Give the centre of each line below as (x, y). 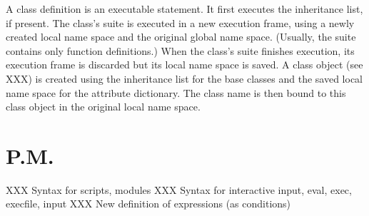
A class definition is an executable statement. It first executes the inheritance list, (184, 9)
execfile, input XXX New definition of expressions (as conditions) (148, 204)
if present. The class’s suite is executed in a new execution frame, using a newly (180, 22)
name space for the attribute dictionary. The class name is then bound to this (176, 92)
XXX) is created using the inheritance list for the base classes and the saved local (184, 78)
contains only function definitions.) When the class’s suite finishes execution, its (180, 50)
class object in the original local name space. (103, 107)
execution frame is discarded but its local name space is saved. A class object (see (184, 65)
